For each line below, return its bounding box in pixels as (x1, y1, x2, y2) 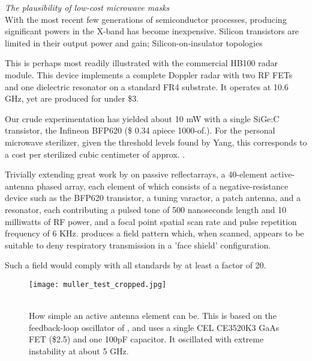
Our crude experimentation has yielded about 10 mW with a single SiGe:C (5, 112, 280, 125)
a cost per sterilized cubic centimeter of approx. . (5, 147, 185, 160)
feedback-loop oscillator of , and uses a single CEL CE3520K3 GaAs (29, 321, 280, 333)
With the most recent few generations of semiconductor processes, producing (5, 13, 287, 25)
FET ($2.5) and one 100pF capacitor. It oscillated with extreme (29, 333, 264, 345)
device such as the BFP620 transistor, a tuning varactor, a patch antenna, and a (5, 191, 301, 204)
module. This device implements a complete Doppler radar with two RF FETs (5, 68, 293, 81)
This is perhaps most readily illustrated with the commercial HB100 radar (5, 57, 278, 69)
